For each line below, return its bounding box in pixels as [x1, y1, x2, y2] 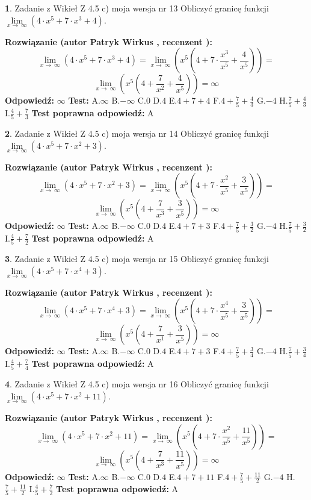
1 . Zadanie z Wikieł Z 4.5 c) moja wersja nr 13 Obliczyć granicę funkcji [5, 2, 269, 14]
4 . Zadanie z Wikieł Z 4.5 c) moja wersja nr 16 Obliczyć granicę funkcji [5, 378, 269, 390]
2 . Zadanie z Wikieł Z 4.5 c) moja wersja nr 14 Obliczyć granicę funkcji [5, 127, 269, 140]
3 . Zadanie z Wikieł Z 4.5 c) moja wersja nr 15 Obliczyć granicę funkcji [5, 252, 269, 265]
